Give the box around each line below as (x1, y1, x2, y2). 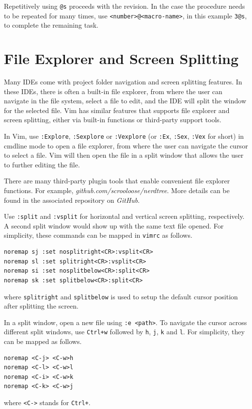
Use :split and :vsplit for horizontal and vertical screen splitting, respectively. (4, 211, 245, 221)
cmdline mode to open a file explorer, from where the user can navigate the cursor (4, 140, 248, 150)
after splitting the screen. (4, 301, 79, 311)
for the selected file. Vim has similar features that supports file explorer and (4, 105, 230, 115)
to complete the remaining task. (4, 20, 98, 30)
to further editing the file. (4, 159, 80, 169)
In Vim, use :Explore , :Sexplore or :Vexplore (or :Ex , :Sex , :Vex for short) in (4, 131, 244, 141)
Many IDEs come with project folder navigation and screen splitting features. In (4, 77, 242, 87)
